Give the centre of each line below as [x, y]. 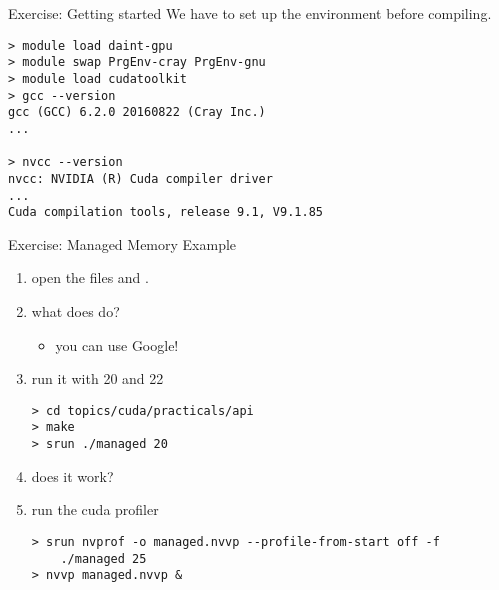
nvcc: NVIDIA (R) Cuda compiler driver [140, 178]
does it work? [72, 475]
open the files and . [90, 277]
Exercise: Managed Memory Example [122, 243]
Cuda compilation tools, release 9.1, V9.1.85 [165, 212]
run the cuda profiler [95, 509]
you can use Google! [117, 344]
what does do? [75, 311]
